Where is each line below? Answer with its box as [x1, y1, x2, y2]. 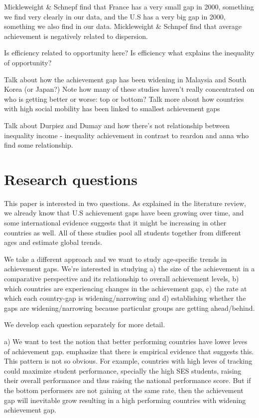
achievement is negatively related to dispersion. [4, 30, 148, 41]
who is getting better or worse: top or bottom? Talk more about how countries [4, 93, 244, 104]
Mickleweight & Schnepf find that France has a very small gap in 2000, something [4, 1, 254, 11]
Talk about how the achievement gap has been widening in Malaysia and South [4, 74, 247, 84]
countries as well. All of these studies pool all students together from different [4, 227, 241, 237]
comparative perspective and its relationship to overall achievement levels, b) [4, 273, 239, 283]
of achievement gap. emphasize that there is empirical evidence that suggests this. [4, 346, 254, 356]
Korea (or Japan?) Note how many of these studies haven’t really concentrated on [4, 84, 255, 94]
